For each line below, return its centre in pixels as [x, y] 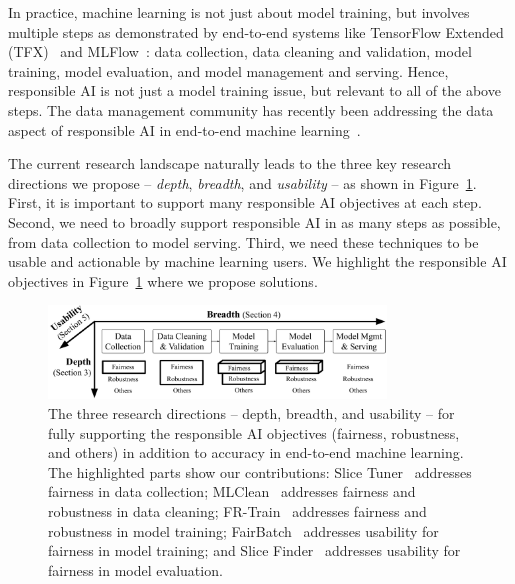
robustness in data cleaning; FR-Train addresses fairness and [237, 510]
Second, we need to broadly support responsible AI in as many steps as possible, [254, 221]
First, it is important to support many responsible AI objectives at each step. [245, 202]
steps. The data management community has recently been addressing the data [251, 109]
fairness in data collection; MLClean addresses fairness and [232, 491]
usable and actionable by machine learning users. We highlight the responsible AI [257, 261]
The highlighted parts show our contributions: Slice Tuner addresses [260, 471]
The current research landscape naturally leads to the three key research [230, 163]
